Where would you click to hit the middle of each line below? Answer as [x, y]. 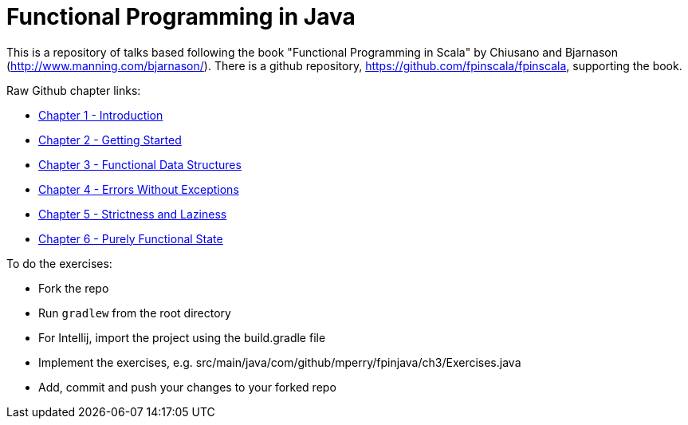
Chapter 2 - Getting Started [110, 140]
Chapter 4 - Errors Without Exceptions [139, 189]
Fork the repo [74, 288]
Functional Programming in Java [181, 17]
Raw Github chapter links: [74, 90]
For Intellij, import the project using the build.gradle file [182, 337]
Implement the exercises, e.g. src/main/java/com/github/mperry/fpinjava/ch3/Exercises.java [280, 362]
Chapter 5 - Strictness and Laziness [133, 214]
